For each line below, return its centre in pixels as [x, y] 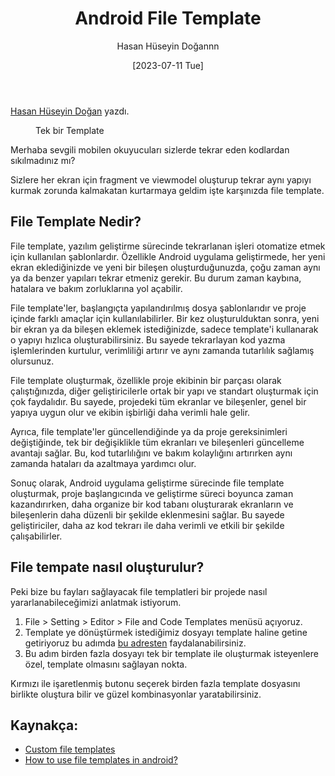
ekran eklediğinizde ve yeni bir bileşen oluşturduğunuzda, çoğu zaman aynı [165, 267]
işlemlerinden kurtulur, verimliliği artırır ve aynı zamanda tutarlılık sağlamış [162, 350]
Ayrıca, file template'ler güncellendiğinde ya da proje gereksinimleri [149, 431]
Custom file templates [70, 749]
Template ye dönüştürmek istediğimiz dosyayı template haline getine [166, 632]
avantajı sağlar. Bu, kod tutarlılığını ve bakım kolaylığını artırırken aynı [151, 453]
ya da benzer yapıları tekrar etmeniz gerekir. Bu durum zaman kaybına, [156, 278]
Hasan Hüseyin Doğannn [168, 46]
